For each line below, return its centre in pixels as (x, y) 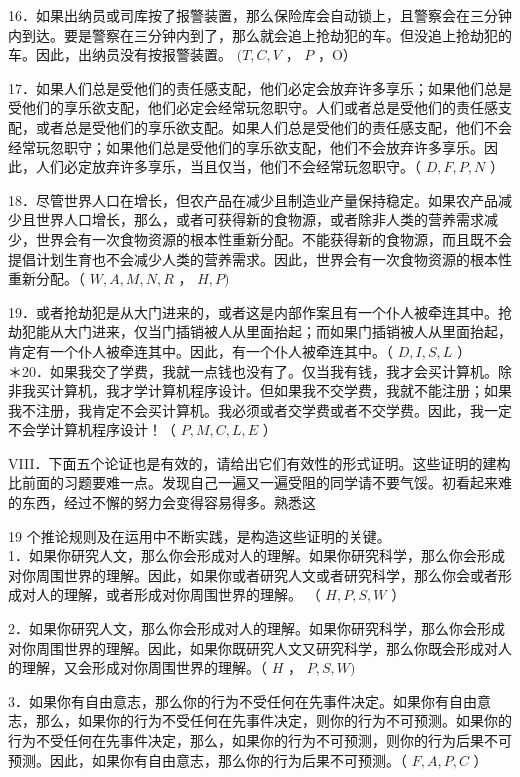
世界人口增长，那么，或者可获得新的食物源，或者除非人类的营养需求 (259, 219)
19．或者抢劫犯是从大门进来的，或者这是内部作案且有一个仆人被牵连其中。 (253, 311)
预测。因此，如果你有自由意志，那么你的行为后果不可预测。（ (207, 759)
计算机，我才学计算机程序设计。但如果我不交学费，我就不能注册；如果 (280, 390)
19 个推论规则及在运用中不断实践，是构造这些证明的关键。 (199, 535)
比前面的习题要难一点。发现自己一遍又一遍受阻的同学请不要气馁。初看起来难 (260, 482)
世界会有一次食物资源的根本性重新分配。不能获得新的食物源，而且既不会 (273, 238)
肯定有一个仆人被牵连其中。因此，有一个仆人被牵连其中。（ (200, 350)
